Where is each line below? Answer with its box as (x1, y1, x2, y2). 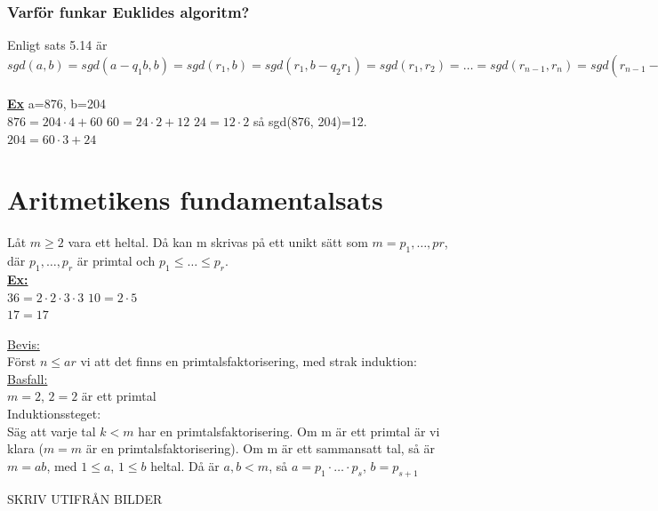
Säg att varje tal (7, 421, 96, 440)
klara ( (7, 439, 44, 458)
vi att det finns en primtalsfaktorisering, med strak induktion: (80, 352, 417, 371)
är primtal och (76, 252, 156, 270)
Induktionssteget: (7, 404, 101, 423)
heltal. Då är (150, 456, 220, 475)
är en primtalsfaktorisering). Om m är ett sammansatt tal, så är (85, 439, 436, 458)
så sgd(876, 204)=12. (253, 112, 367, 130)
